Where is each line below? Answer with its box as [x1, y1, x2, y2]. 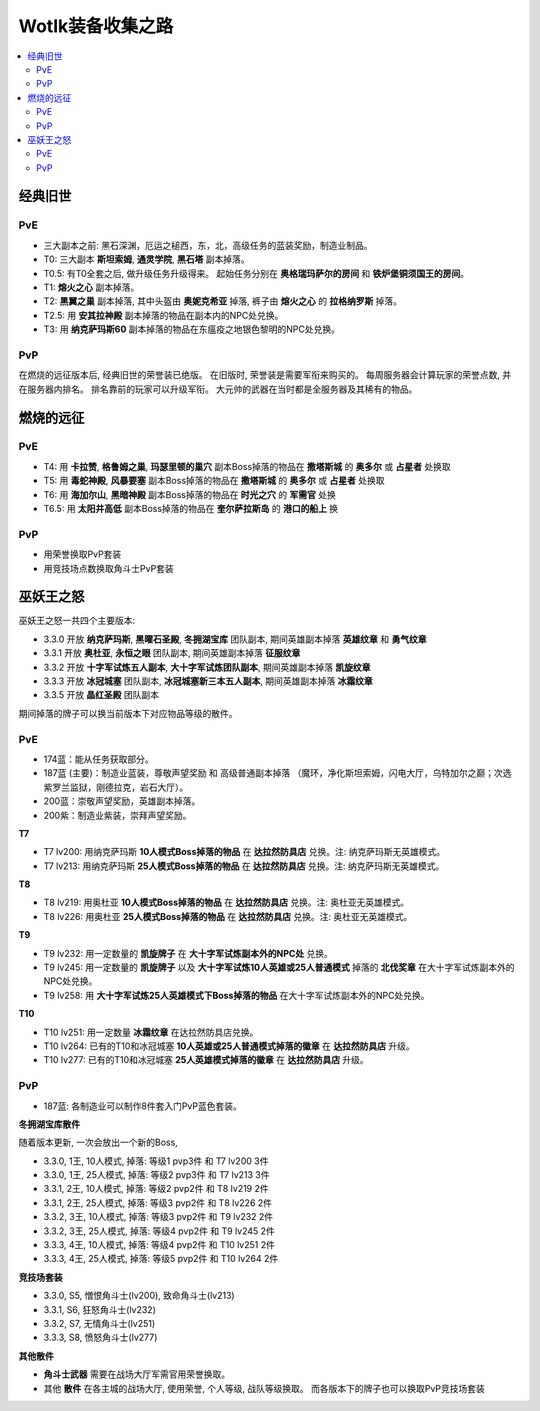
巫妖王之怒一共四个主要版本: [18, 615, 136, 627]
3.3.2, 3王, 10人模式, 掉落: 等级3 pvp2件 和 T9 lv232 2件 [43, 1211, 274, 1223]
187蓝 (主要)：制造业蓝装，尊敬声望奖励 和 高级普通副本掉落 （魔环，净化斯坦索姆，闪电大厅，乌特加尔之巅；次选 [43, 767, 512, 779]
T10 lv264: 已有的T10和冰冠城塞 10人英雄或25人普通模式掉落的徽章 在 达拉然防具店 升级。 [43, 1040, 415, 1052]
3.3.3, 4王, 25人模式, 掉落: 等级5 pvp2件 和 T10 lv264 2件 [43, 1253, 279, 1265]
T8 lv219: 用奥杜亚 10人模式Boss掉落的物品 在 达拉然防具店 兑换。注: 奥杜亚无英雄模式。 [43, 896, 410, 909]
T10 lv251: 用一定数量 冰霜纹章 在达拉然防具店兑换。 [43, 1026, 259, 1038]
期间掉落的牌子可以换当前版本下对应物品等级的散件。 [18, 707, 238, 719]
